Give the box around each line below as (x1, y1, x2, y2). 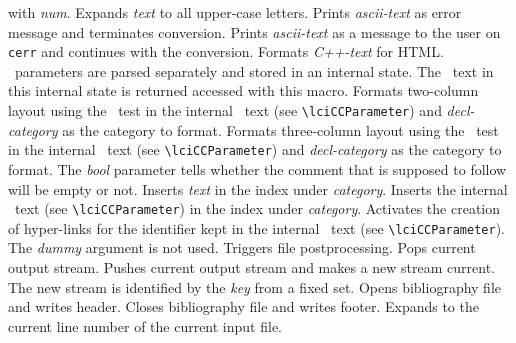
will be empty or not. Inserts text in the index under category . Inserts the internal (8, 178, 508, 199)
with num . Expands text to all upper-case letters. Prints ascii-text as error (8, 2, 462, 22)
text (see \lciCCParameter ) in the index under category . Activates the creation (14, 198, 501, 219)
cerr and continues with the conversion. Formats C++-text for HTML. (8, 41, 444, 62)
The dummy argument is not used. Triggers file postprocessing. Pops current (8, 237, 476, 258)
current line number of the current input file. (8, 315, 283, 336)
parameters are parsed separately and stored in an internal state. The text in (14, 60, 494, 81)
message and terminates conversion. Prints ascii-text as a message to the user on (8, 21, 501, 42)
